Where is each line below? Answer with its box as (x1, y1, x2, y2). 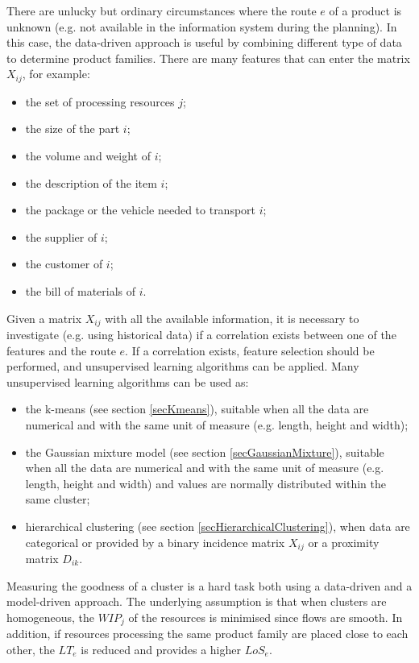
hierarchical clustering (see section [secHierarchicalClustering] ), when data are (25, 517, 410, 534)
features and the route (6, 342, 116, 358)
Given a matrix (6, 309, 82, 326)
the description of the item (25, 174, 157, 191)
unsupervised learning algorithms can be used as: (6, 373, 249, 390)
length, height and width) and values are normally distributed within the (25, 474, 386, 491)
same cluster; (25, 491, 90, 508)
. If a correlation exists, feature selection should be (125, 342, 375, 358)
